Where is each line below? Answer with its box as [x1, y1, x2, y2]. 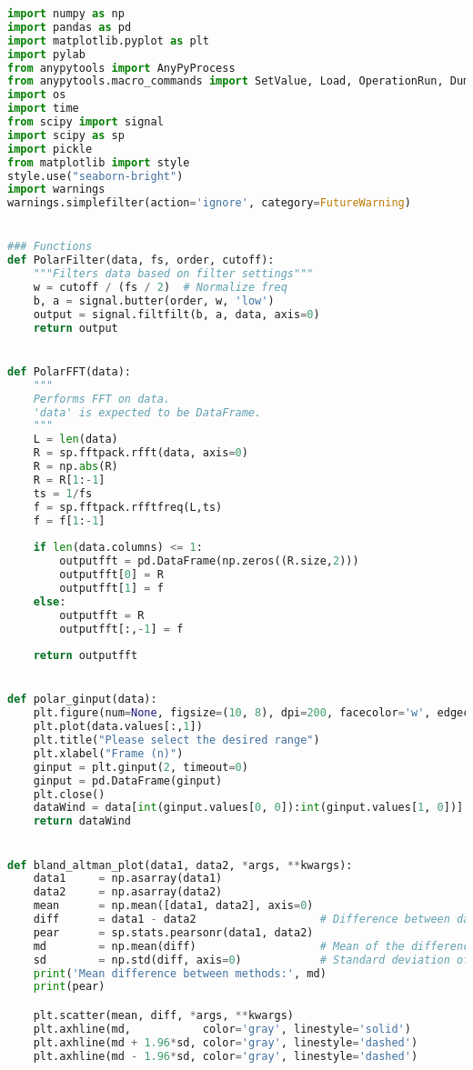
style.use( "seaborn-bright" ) [7, 169, 184, 183]
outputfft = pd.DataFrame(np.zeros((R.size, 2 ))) [59, 555, 359, 568]
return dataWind [33, 815, 132, 828]
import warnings [7, 183, 106, 196]
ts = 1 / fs [33, 486, 93, 500]
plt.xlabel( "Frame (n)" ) [33, 746, 184, 760]
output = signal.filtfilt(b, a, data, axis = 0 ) [33, 307, 320, 321]
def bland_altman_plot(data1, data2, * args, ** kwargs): [7, 858, 353, 872]
